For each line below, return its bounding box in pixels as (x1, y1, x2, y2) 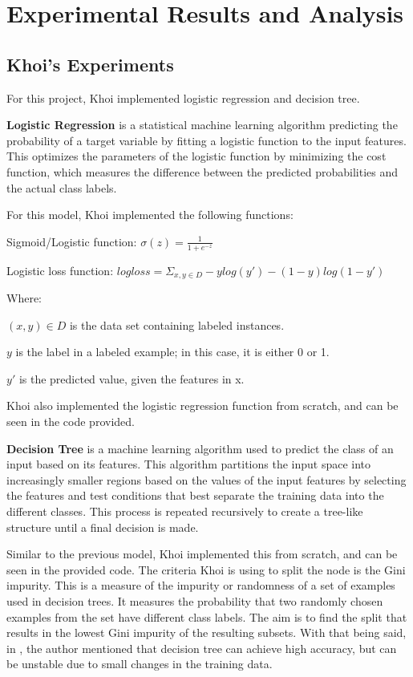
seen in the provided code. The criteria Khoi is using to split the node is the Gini (6, 561, 406, 578)
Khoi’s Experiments (6, 51, 174, 76)
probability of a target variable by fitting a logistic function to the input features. (6, 132, 407, 148)
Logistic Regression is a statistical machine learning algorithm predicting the (6, 116, 398, 133)
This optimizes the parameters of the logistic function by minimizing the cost (6, 148, 387, 164)
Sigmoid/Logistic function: (6, 233, 137, 249)
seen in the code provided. (6, 412, 135, 429)
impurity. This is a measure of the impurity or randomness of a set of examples (6, 577, 395, 594)
